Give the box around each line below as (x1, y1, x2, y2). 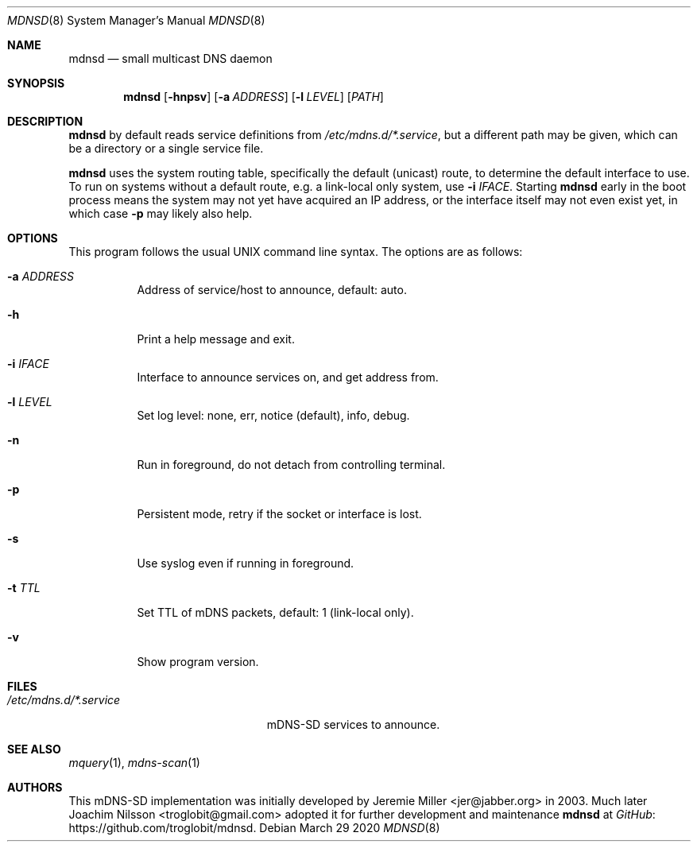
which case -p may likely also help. (68, 207, 253, 220)
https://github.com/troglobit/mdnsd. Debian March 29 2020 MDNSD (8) (68, 821, 440, 834)
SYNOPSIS (7, 76, 65, 90)
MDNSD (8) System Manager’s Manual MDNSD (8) (7, 14, 265, 27)
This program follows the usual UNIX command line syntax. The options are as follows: (68, 245, 523, 258)
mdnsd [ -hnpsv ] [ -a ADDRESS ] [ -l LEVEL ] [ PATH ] (123, 90, 384, 103)
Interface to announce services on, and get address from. (137, 370, 439, 384)
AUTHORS (7, 780, 63, 794)
